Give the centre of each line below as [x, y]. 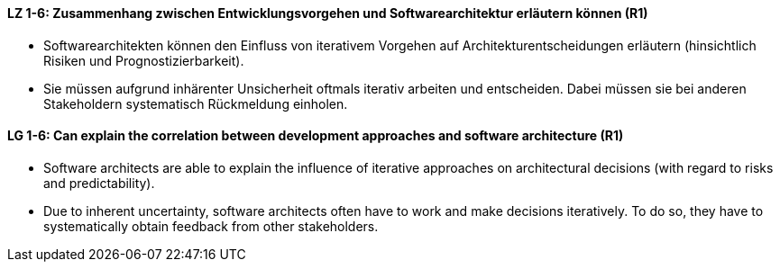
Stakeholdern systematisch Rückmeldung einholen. [196, 103]
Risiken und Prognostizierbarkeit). [144, 60]
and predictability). [99, 183]
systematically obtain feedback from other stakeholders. [211, 226]
